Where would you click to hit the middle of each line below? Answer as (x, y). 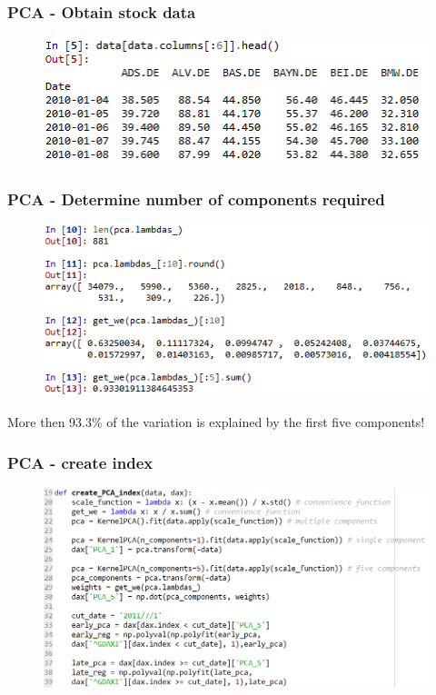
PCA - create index (80, 462)
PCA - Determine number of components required (196, 199)
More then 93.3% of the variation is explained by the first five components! (216, 422)
